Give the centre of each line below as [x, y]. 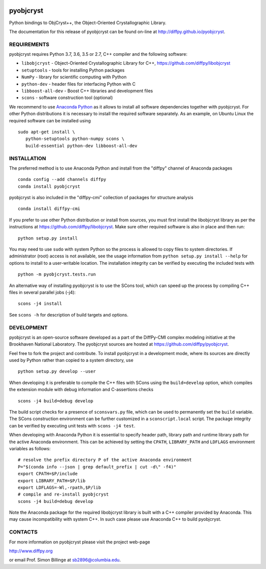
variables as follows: [30, 448]
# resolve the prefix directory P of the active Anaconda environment [105, 460]
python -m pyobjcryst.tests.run [57, 274]
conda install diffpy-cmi [49, 209]
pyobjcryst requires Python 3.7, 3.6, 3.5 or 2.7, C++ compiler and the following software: [98, 54]
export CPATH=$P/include [48, 474]
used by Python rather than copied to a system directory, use [71, 360]
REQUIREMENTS [29, 44]
